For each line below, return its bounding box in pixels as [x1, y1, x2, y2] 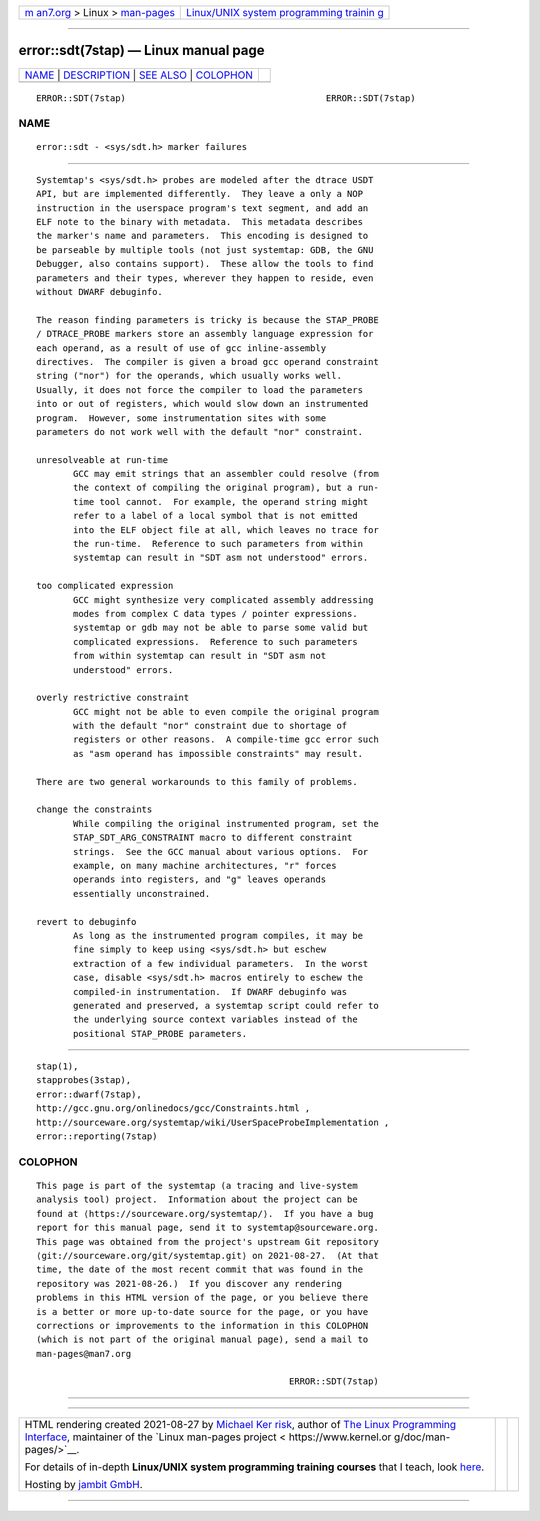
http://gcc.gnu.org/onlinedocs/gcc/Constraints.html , [36, 1103, 311, 1114]
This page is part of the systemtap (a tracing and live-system [36, 1180, 359, 1191]
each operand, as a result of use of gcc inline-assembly [36, 342, 327, 354]
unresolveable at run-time [36, 454, 169, 465]
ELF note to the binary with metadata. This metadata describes [36, 216, 364, 228]
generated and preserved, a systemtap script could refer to [73, 1000, 379, 1011]
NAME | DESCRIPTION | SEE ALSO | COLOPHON [24, 68, 254, 82]
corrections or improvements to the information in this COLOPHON [36, 1320, 369, 1331]
